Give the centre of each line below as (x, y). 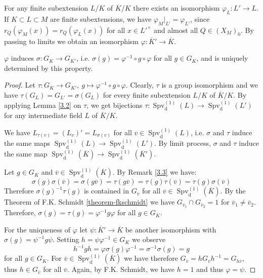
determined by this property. (49, 68)
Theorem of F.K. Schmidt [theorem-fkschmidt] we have (90, 202)
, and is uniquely (222, 58)
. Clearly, (140, 85)
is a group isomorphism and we (210, 85)
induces (23, 58)
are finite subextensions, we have (101, 18)
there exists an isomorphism (177, 8)
